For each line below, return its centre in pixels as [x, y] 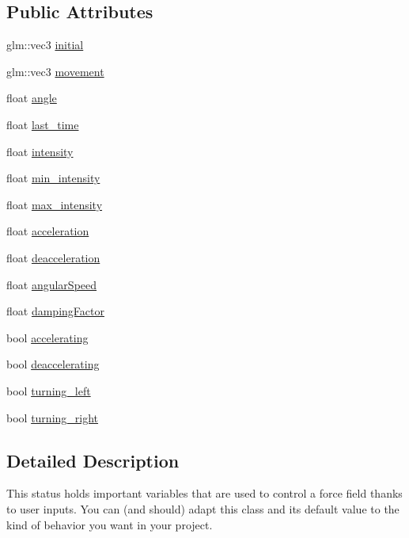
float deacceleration [53, 257]
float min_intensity [53, 178]
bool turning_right [53, 417]
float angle [32, 98]
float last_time [43, 124]
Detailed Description [93, 460]
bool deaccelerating [53, 364]
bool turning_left [49, 390]
